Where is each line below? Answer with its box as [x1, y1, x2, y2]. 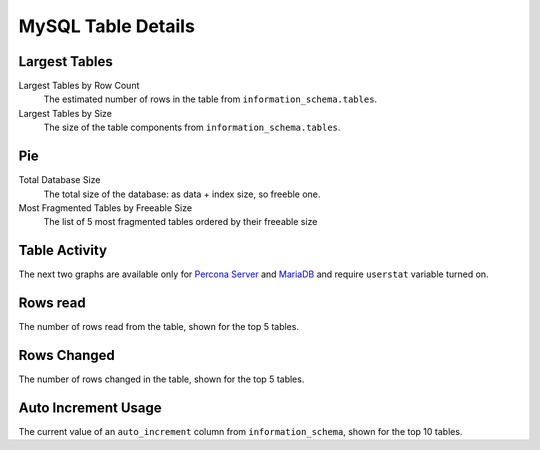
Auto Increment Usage [18, 399, 162, 416]
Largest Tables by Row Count [18, 80, 140, 92]
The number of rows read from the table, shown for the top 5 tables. [18, 321, 300, 333]
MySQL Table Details [18, 15, 195, 37]
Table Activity [18, 242, 108, 259]
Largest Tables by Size [18, 107, 112, 119]
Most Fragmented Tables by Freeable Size [18, 201, 193, 214]
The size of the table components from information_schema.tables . [43, 121, 341, 134]
